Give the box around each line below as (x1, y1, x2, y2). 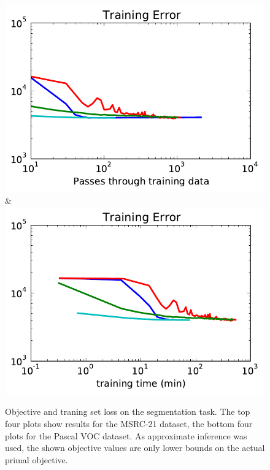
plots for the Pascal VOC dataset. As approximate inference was (5, 429, 247, 442)
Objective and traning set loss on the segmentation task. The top (5, 405, 250, 418)
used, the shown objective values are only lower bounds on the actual (5, 441, 265, 454)
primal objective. (5, 453, 68, 466)
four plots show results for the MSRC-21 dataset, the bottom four (5, 417, 253, 430)
